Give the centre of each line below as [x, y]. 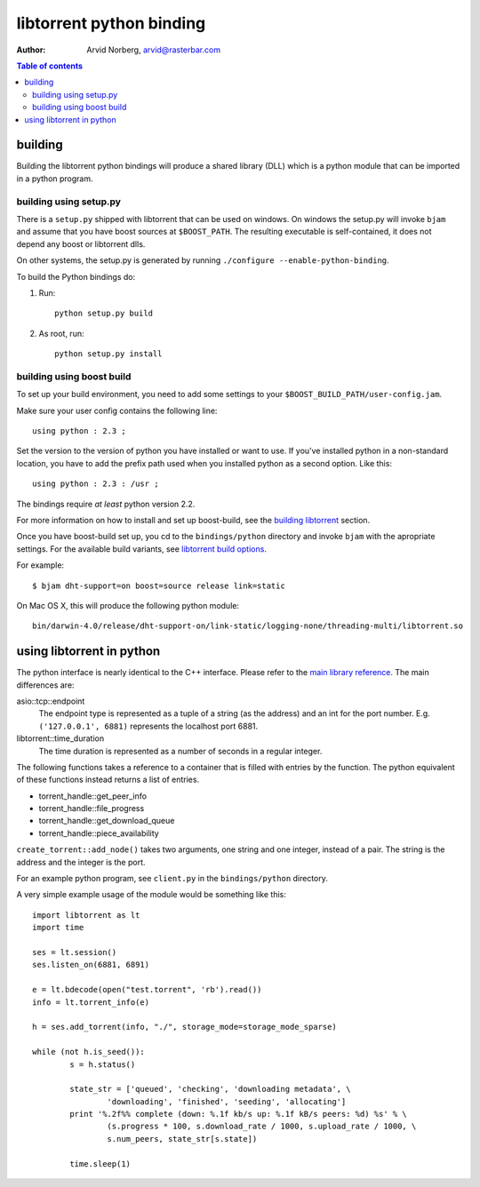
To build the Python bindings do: [76, 276]
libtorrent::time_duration [60, 738]
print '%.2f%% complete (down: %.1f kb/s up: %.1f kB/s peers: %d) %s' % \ [239, 1114]
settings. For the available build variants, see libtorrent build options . [141, 549]
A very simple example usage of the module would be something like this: [151, 895]
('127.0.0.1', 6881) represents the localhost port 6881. [148, 726]
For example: [40, 565]
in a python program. [55, 179]
